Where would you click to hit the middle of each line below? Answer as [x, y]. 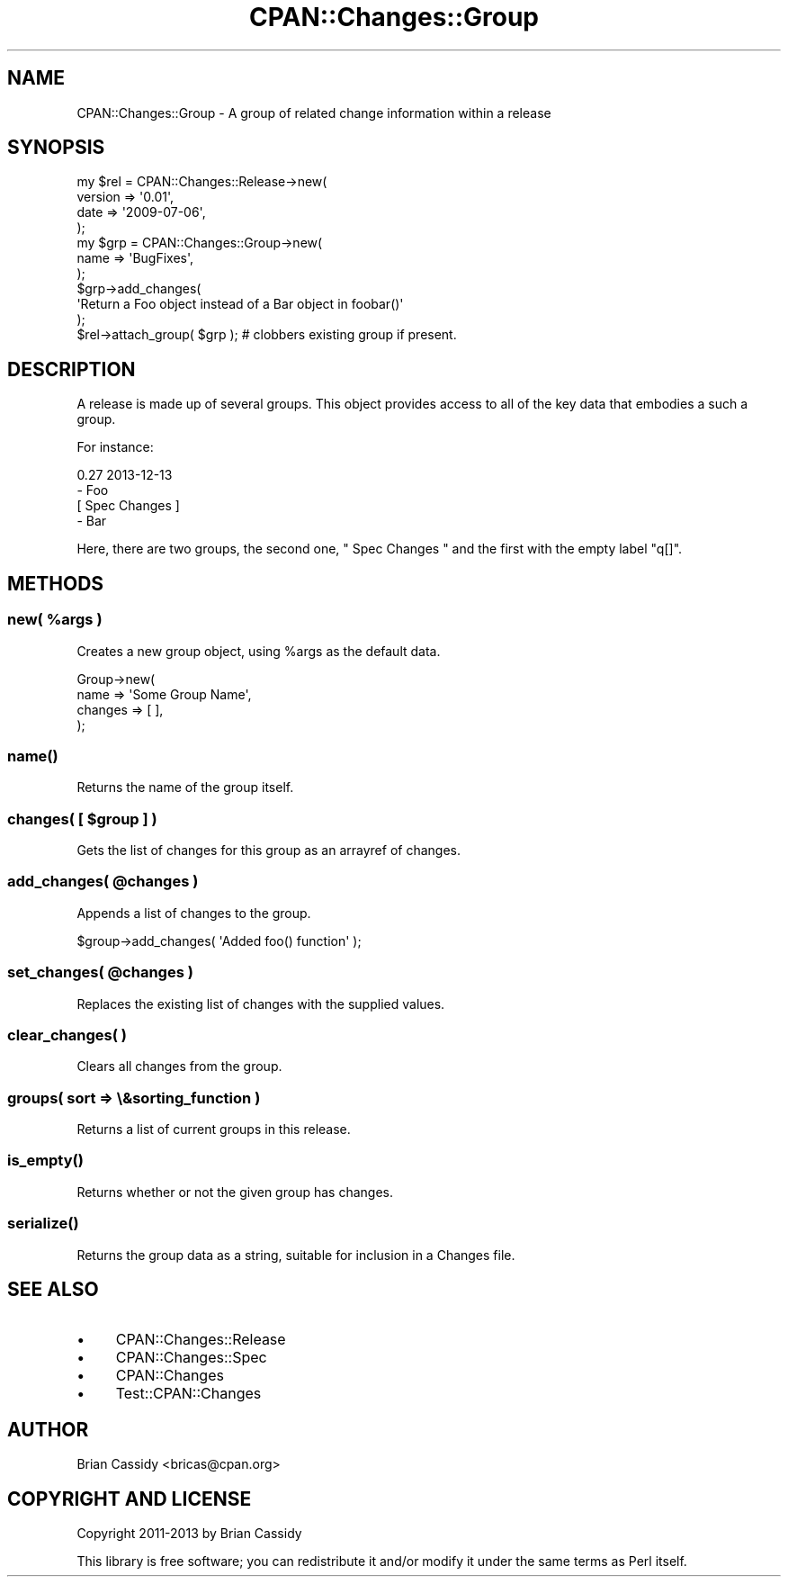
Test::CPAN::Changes [188, 1394]
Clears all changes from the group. [179, 1066]
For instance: [115, 447]
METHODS [56, 583]
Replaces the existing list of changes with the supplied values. [261, 1003]
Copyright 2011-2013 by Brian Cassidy [189, 1534]
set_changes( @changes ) [100, 972]
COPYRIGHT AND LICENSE [130, 1498]
